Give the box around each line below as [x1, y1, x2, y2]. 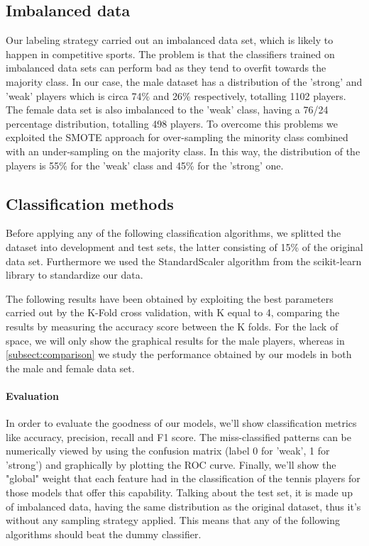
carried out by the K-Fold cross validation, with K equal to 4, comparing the [6, 305, 340, 320]
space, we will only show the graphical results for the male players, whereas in [6, 333, 345, 347]
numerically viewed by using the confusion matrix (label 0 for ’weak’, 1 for [6, 443, 330, 458]
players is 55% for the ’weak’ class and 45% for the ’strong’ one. [6, 157, 284, 172]
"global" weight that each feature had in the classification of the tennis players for [6, 471, 360, 486]
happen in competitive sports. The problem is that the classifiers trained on [6, 46, 335, 61]
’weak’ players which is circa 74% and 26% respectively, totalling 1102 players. [6, 88, 346, 103]
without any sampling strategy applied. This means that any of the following [6, 513, 340, 528]
